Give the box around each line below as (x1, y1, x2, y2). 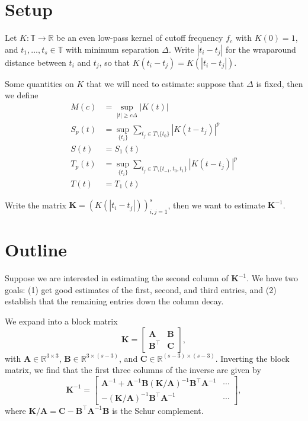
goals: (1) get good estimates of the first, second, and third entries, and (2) (5, 283, 277, 295)
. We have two (246, 272, 298, 284)
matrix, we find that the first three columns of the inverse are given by (5, 364, 261, 376)
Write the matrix (5, 198, 66, 211)
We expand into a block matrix (5, 314, 118, 327)
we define (5, 89, 38, 101)
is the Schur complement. (112, 404, 204, 416)
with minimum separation (65, 43, 159, 55)
